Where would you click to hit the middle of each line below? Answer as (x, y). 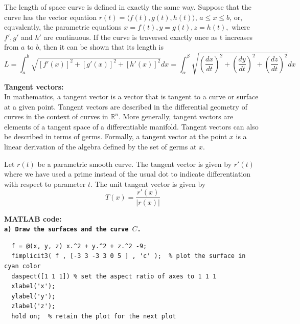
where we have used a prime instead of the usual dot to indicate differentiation (128, 174)
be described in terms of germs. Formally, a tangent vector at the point (116, 136)
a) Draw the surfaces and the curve (66, 230)
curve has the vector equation (50, 17)
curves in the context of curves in (56, 116)
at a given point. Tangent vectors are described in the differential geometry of (126, 106)
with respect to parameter (45, 183)
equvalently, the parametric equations (63, 27)
